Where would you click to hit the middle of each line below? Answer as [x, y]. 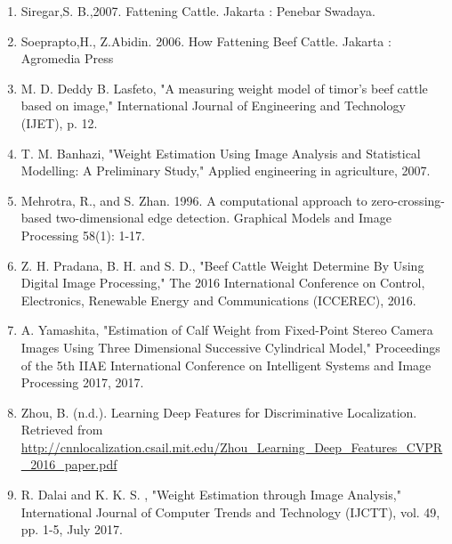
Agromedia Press [67, 58]
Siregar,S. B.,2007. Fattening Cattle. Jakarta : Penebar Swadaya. [198, 11]
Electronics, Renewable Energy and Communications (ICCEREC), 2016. [218, 300]
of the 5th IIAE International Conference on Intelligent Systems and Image [226, 365]
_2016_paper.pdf [69, 464]
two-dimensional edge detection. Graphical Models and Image [223, 218]
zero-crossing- [408, 200]
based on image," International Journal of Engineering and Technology [213, 106]
